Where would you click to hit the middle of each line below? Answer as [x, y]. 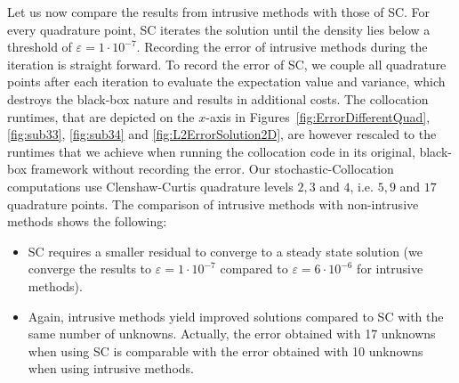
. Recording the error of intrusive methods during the [282, 47]
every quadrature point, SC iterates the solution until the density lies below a [219, 29]
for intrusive [390, 269]
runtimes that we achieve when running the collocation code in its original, [211, 151]
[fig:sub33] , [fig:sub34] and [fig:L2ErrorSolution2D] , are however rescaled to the [222, 134]
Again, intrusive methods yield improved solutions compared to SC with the [236, 316]
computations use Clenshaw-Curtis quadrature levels [150, 186]
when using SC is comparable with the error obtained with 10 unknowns [225, 350]
